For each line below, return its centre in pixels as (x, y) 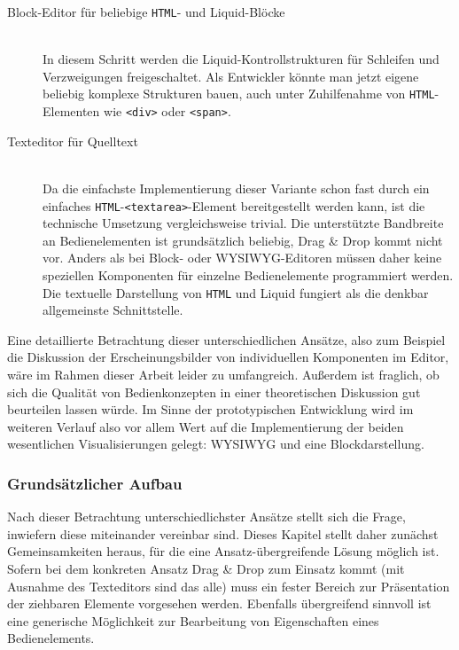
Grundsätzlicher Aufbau (95, 483)
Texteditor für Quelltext (73, 141)
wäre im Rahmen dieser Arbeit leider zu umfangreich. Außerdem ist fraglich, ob (223, 374)
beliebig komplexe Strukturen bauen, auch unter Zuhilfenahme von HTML (239, 94)
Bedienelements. (51, 638)
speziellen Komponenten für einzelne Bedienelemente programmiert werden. (248, 274)
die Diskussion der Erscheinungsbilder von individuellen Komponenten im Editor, (228, 357)
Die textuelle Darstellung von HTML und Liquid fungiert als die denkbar (236, 292)
